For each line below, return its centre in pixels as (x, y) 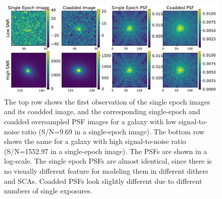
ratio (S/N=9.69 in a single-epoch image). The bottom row (113, 131)
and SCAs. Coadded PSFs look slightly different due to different (103, 181)
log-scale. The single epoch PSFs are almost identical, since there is (108, 161)
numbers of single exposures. (48, 191)
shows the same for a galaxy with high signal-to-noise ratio (95, 141)
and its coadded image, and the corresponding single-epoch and (102, 111)
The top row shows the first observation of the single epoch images (107, 101)
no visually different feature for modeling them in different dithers (106, 171)
